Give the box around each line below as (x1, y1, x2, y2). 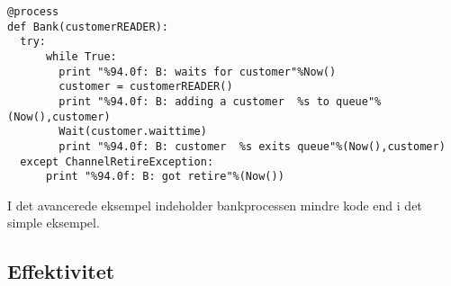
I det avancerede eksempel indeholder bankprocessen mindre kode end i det (7, 195, 422, 214)
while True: (45, 49, 117, 63)
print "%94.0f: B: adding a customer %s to (59, 94, 329, 108)
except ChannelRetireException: (20, 155, 214, 168)
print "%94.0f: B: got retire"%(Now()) (45, 170, 284, 183)
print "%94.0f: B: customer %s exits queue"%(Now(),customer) (59, 139, 446, 153)
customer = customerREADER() (59, 80, 233, 94)
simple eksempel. (7, 213, 100, 232)
